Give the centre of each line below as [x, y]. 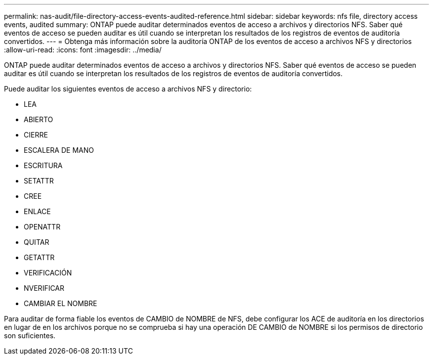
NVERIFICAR [44, 288]
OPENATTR [42, 227]
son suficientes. [30, 336]
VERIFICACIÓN [48, 273]
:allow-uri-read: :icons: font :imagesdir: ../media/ [83, 50]
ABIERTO [39, 119]
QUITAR [37, 242]
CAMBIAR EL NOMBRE [61, 303]
